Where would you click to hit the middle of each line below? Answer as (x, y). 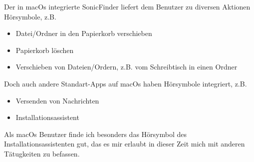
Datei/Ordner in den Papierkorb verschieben (84, 33)
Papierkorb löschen (45, 50)
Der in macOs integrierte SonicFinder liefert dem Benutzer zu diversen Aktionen (127, 6)
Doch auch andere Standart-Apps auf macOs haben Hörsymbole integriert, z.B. (126, 83)
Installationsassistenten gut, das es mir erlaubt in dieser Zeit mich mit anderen (125, 144)
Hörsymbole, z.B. (30, 16)
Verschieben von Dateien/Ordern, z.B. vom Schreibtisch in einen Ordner (127, 67)
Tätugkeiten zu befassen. (42, 153)
